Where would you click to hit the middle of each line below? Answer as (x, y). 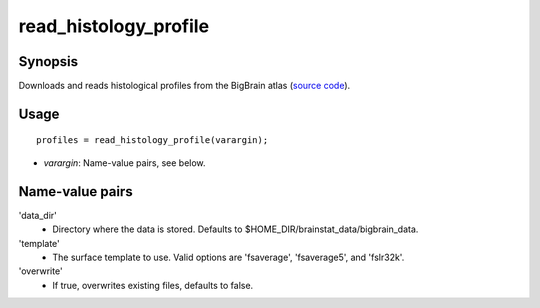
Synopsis (48, 61)
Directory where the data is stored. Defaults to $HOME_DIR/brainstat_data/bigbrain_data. (235, 229)
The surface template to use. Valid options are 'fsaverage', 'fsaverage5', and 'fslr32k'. (228, 257)
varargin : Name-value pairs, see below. (124, 162)
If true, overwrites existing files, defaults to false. (153, 285)
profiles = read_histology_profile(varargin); (152, 140)
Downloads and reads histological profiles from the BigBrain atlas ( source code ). (184, 86)
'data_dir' (37, 215)
